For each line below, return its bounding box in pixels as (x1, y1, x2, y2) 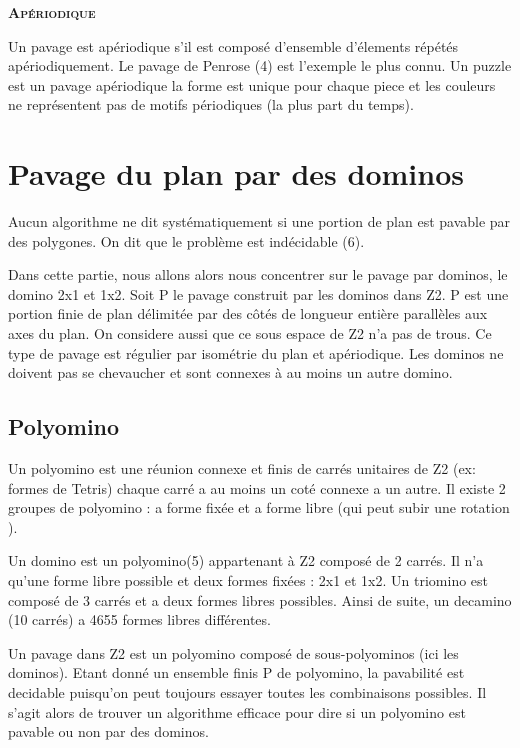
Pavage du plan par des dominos (8, 153, 464, 194)
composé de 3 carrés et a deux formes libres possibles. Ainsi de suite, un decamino (8, 589, 512, 610)
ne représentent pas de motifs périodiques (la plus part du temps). (8, 94, 414, 115)
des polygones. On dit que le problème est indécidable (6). (8, 230, 365, 251)
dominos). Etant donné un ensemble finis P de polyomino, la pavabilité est (8, 662, 465, 683)
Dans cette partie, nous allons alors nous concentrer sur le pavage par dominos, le (8, 264, 508, 285)
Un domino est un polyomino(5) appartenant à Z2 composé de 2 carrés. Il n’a (8, 550, 484, 571)
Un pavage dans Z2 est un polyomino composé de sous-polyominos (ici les (8, 642, 459, 663)
